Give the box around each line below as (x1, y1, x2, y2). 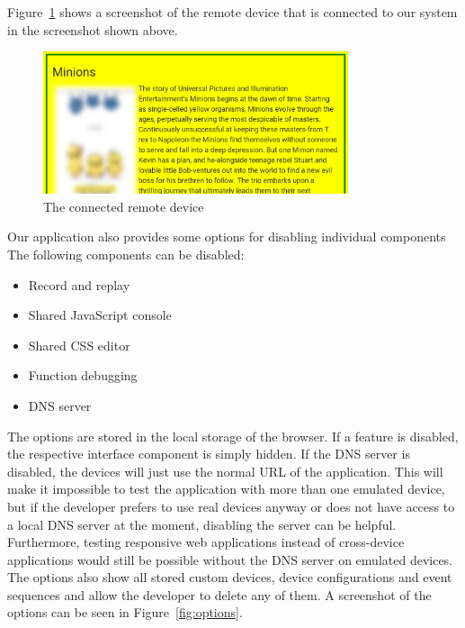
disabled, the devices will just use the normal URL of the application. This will (7, 461, 443, 480)
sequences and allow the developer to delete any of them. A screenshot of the (7, 585, 432, 604)
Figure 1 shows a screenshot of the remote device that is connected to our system (7, 3, 458, 21)
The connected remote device (43, 196, 204, 215)
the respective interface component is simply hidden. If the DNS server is (7, 444, 410, 463)
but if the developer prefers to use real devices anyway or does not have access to (7, 496, 455, 515)
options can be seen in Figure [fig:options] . (7, 603, 243, 622)
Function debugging (28, 366, 138, 385)
